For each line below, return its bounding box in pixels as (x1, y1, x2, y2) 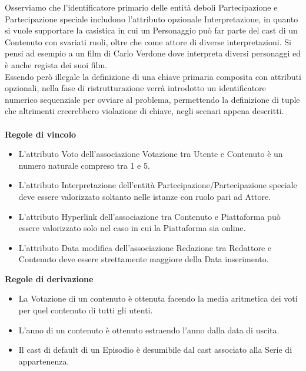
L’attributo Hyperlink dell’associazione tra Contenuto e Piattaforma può (18, 210, 281, 222)
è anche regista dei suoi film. (5, 58, 108, 71)
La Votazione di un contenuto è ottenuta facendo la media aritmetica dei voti (18, 292, 298, 305)
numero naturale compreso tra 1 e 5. (18, 159, 150, 171)
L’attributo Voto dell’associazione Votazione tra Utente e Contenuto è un (18, 148, 283, 160)
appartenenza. (18, 355, 69, 367)
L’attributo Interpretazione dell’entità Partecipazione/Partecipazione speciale (18, 179, 297, 191)
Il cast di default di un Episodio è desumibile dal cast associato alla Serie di (18, 343, 292, 356)
